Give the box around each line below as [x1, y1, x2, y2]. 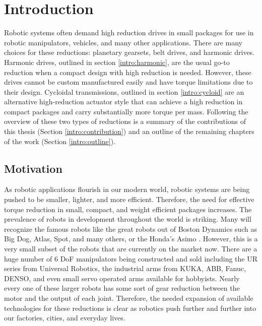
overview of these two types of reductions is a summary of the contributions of [4, 116, 246, 126]
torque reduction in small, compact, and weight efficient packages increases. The [4, 204, 252, 214]
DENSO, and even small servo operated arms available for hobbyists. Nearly [4, 273, 240, 283]
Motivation [4, 160, 62, 176]
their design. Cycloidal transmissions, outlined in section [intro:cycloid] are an [4, 86, 244, 97]
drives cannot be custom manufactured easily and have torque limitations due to [4, 77, 253, 87]
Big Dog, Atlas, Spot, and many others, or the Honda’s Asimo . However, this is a [4, 233, 258, 244]
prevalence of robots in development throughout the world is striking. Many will [4, 214, 251, 224]
